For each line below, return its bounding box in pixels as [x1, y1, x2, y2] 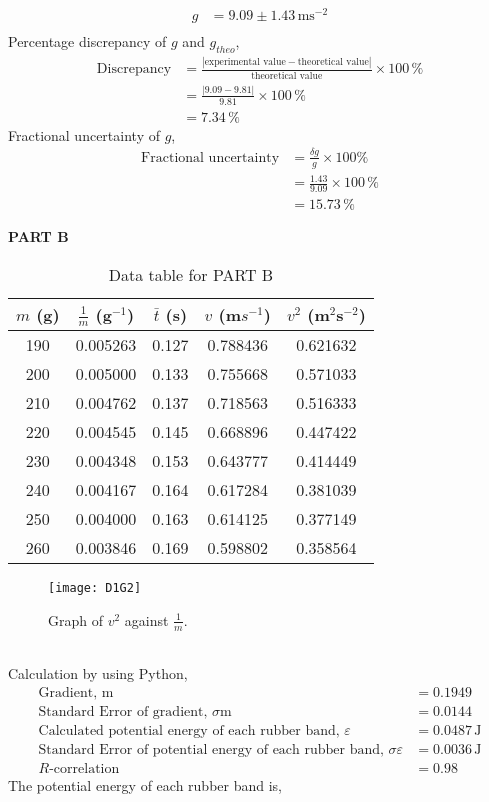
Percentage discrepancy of [8, 31, 167, 52]
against [124, 609, 169, 630]
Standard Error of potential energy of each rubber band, [38, 742, 384, 757]
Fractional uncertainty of [8, 124, 160, 145]
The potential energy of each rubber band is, [8, 774, 282, 795]
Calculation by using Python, [8, 663, 188, 684]
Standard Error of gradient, [38, 704, 208, 719]
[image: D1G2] [48, 581, 142, 596]
